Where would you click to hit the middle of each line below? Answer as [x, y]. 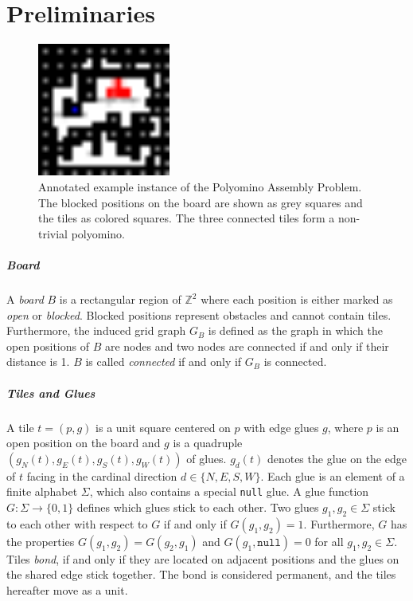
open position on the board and [84, 443]
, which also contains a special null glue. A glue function [229, 491]
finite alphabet [42, 491]
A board [25, 299]
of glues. [206, 458]
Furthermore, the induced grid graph [96, 330]
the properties [41, 541]
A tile [20, 427]
